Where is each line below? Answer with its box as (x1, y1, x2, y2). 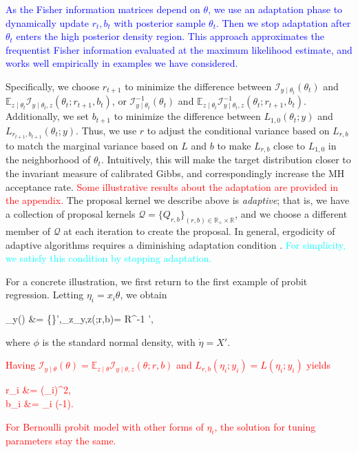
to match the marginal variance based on (6, 138, 178, 152)
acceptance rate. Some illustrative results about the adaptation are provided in (6, 179, 339, 194)
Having (6, 358, 36, 372)
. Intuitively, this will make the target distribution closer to (101, 152, 351, 167)
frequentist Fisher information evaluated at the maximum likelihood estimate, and (6, 42, 352, 56)
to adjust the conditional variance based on (147, 123, 330, 137)
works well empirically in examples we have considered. (6, 56, 238, 70)
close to (273, 138, 305, 152)
